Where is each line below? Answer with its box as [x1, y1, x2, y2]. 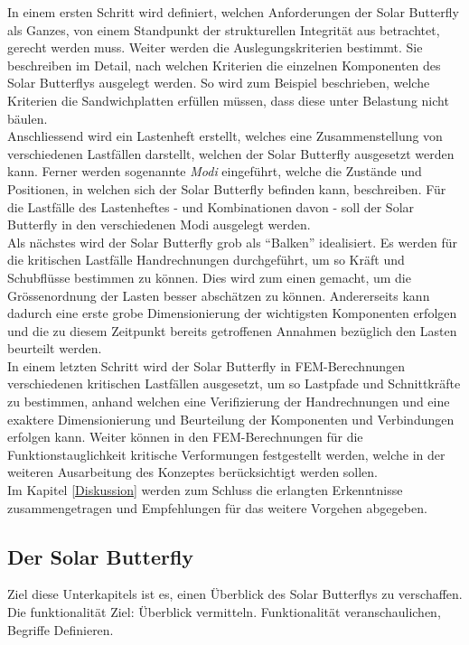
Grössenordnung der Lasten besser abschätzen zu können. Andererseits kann [7, 285, 430, 304]
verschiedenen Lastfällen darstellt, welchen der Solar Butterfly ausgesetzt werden [7, 144, 455, 163]
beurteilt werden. [7, 339, 102, 358]
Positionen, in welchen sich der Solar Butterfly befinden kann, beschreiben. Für [7, 179, 446, 198]
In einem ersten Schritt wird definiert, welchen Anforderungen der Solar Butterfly [7, 3, 459, 21]
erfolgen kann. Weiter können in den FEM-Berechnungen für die [7, 427, 363, 446]
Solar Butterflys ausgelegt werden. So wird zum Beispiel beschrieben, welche [7, 73, 430, 92]
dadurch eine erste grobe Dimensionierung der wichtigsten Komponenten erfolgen [7, 304, 457, 322]
